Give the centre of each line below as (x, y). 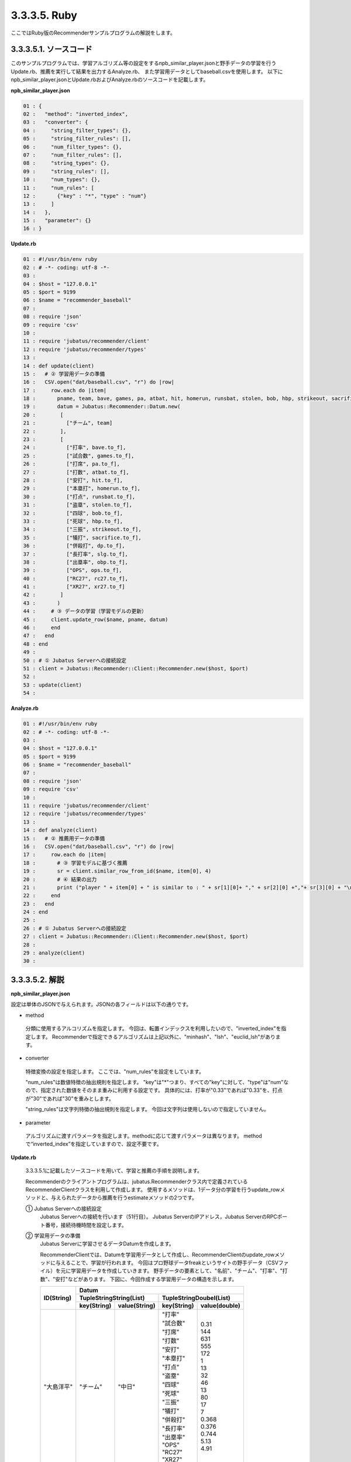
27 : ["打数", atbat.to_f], (76, 472)
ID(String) (58, 1298)
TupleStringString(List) (112, 1298)
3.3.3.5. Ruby (44, 15)
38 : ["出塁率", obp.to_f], (76, 562)
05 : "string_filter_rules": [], (77, 139)
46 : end (42, 628)
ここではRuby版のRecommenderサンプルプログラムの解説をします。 (93, 33)
